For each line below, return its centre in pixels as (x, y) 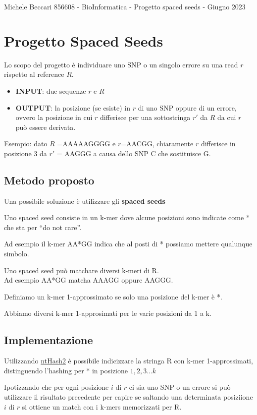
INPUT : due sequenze (51, 90)
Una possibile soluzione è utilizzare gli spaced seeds (85, 201)
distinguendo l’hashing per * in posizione (66, 370)
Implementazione (49, 340)
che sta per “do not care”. (43, 227)
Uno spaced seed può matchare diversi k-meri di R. (81, 270)
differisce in (218, 144)
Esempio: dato (26, 144)
